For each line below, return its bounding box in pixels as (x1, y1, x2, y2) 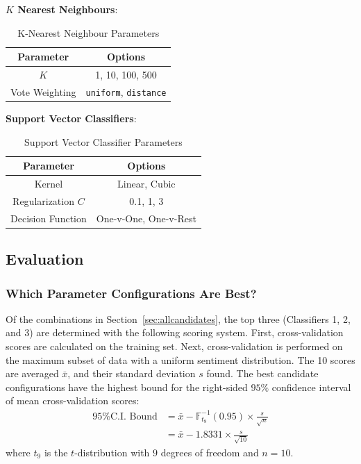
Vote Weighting (10, 84, 76, 99)
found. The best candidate (206, 366, 319, 381)
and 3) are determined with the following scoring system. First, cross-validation (6, 325, 344, 340)
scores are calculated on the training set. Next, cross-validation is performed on (6, 339, 343, 354)
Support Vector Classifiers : (6, 111, 137, 126)
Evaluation (6, 248, 84, 270)
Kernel (34, 176, 63, 191)
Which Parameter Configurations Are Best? (6, 284, 257, 301)
